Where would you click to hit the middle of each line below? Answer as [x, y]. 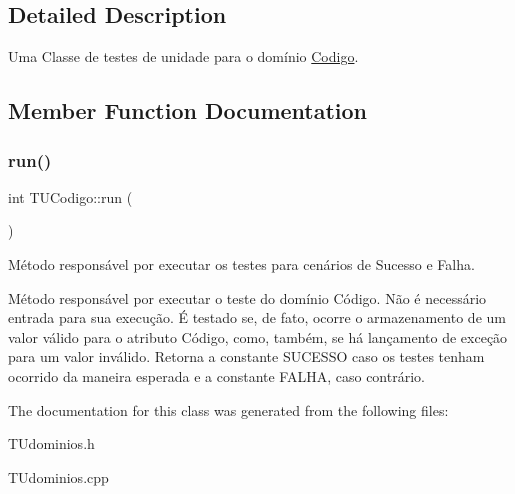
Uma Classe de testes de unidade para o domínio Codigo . [183, 56]
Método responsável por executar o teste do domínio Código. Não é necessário [247, 297]
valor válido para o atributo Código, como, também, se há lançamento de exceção [258, 336]
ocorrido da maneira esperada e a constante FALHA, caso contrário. [216, 375]
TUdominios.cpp [58, 476]
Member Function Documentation [188, 110]
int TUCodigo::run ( [70, 196]
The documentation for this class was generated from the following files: [228, 409]
